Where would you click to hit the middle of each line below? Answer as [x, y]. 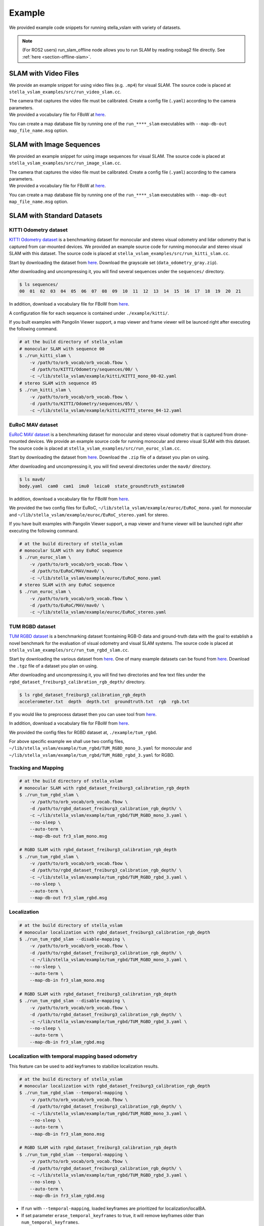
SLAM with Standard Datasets [56, 216]
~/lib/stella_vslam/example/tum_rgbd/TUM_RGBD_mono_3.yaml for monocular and [100, 748]
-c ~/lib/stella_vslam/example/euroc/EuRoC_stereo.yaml [98, 612]
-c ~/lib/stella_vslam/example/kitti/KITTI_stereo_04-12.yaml [106, 410]
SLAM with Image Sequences [55, 144]
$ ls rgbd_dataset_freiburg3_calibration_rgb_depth [83, 695]
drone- [241, 434]
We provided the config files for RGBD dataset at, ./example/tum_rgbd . [83, 732]
